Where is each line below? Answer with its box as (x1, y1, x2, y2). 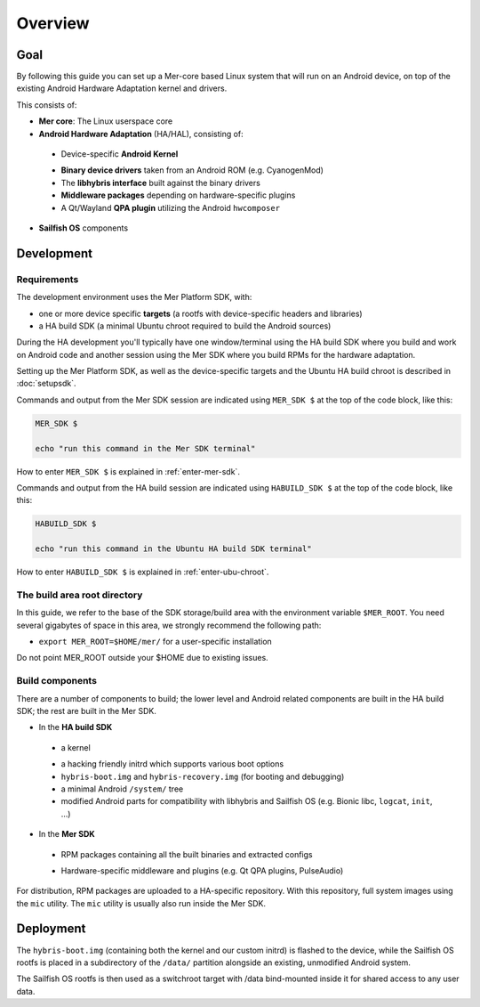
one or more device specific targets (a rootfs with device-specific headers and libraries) (38, 308, 364, 319)
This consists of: (16, 99, 77, 110)
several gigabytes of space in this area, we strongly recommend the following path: (16, 620, 322, 630)
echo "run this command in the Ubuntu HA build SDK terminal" (35, 544, 312, 554)
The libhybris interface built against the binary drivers (60, 177, 261, 188)
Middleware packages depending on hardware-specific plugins (60, 190, 296, 200)
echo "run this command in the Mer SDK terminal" (35, 443, 256, 453)
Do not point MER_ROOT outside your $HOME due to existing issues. (16, 653, 268, 663)
